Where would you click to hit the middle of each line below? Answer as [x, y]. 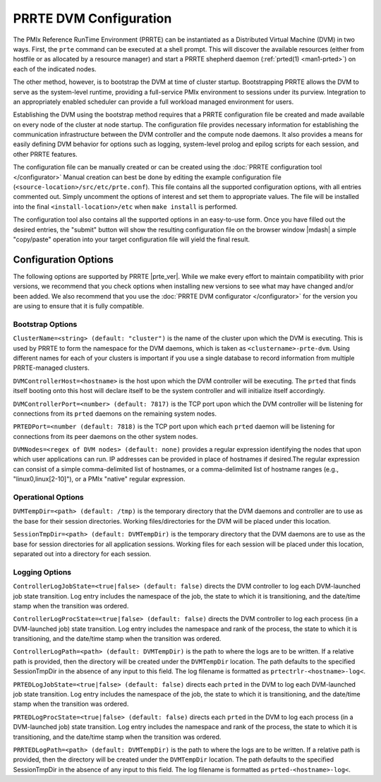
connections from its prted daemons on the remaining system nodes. [115, 414]
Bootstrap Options [45, 324]
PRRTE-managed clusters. [51, 368]
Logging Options [42, 572]
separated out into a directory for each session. [82, 553]
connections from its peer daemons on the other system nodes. [105, 436]
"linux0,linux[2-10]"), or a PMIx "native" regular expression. [99, 479]
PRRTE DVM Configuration [92, 18]
